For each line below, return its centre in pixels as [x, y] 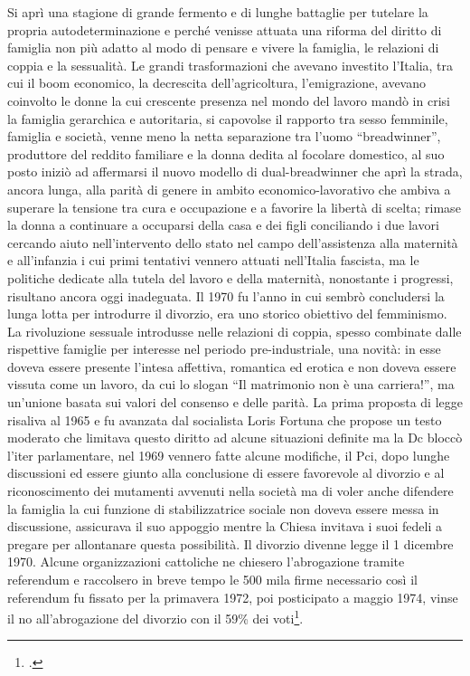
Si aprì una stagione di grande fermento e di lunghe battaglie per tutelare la [218, 12]
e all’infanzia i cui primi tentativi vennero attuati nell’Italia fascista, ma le [213, 260]
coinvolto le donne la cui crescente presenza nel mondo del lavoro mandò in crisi [229, 100]
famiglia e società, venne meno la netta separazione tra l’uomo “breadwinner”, [224, 136]
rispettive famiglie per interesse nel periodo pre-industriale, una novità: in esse [224, 349]
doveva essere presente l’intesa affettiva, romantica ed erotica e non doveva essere [232, 366]
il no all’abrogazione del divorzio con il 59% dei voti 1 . [155, 617]
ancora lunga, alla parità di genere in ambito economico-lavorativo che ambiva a [229, 189]
